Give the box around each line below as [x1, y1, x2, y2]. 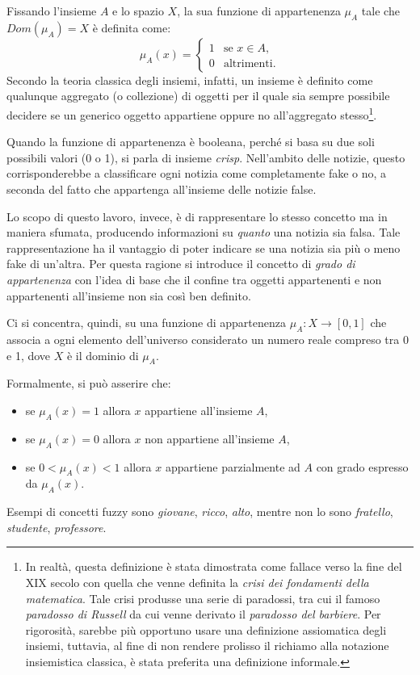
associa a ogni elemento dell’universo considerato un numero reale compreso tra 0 [6, 330, 409, 347]
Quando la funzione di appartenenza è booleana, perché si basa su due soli [6, 133, 375, 150]
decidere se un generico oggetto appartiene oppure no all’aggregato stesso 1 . [6, 103, 377, 123]
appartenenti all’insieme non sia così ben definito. [6, 287, 251, 304]
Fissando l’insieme [6, 2, 97, 19]
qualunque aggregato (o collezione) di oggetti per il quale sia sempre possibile [6, 87, 390, 104]
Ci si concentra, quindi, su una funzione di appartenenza [6, 314, 286, 331]
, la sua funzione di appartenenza [177, 2, 341, 19]
